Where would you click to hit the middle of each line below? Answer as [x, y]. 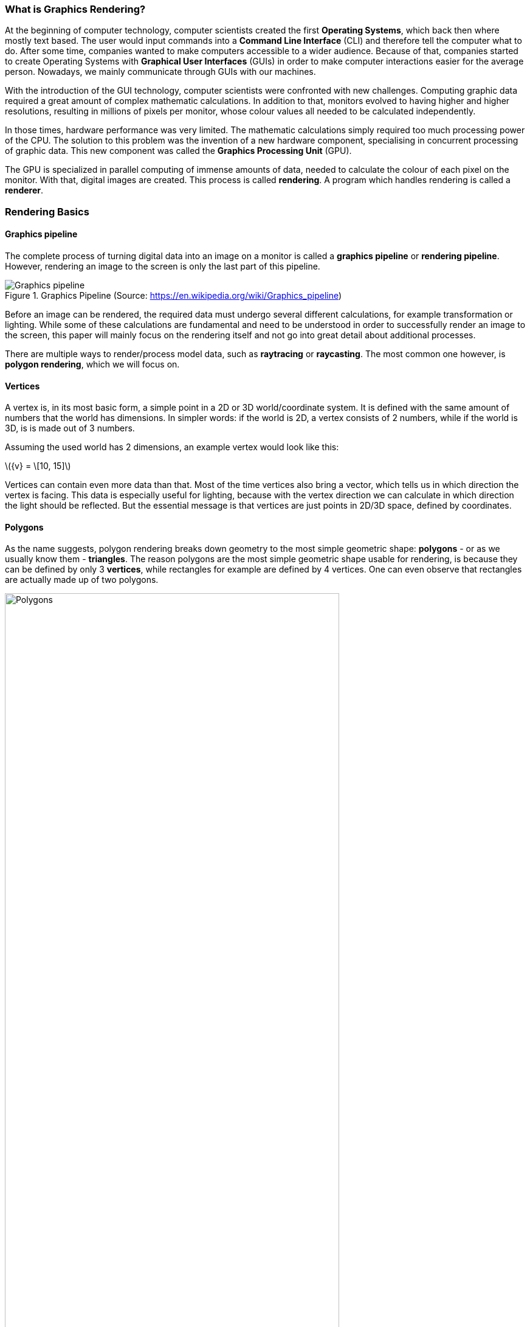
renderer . [24, 190]
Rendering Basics [47, 211]
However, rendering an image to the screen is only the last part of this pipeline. [163, 266]
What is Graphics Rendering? [75, 9]
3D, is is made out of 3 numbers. [70, 428]
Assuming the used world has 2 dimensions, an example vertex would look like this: [172, 447]
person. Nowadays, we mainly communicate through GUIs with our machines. [160, 72]
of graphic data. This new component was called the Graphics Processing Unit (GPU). [178, 151]
